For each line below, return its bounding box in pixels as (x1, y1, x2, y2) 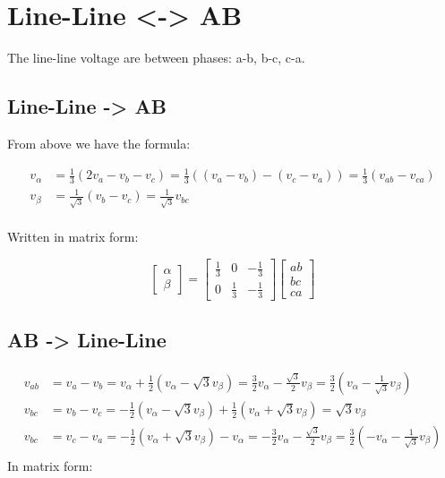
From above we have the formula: (7, 133, 191, 152)
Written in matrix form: (7, 227, 139, 246)
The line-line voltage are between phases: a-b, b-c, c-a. (7, 48, 305, 67)
